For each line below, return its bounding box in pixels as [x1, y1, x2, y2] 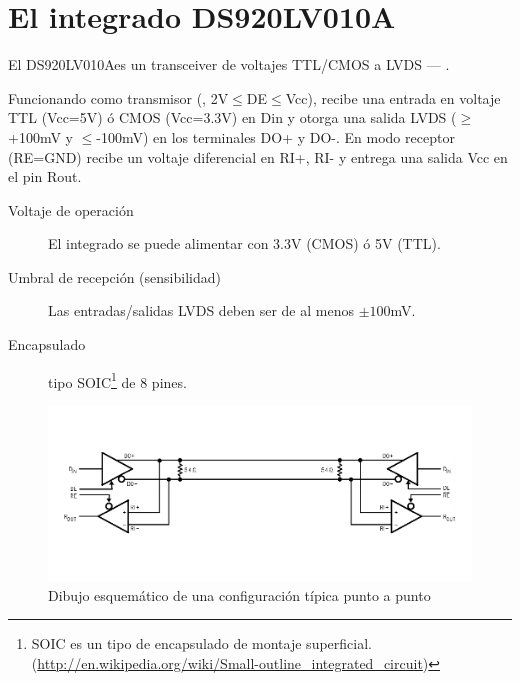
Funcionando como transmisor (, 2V [8, 87, 229, 108]
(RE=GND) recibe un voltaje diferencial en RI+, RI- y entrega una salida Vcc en [8, 146, 508, 167]
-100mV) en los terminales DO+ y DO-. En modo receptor [96, 126, 455, 147]
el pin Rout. [8, 166, 82, 187]
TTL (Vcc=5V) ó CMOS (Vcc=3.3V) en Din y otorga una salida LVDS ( [8, 107, 457, 128]
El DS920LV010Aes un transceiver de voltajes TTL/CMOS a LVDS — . [8, 54, 450, 75]
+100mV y [8, 126, 73, 147]
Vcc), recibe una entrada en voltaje [285, 87, 501, 108]
